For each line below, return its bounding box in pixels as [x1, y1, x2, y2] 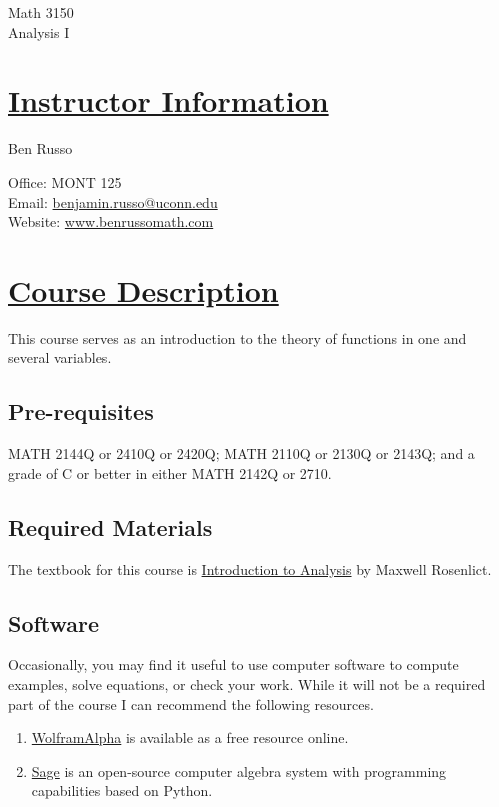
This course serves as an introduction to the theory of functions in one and [8, 327, 467, 348]
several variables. [8, 347, 112, 368]
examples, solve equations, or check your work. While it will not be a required [8, 673, 486, 694]
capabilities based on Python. [31, 780, 213, 801]
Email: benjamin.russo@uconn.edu [8, 191, 218, 212]
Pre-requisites [8, 396, 154, 427]
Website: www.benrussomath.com [8, 211, 214, 232]
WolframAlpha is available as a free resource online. [31, 727, 349, 748]
